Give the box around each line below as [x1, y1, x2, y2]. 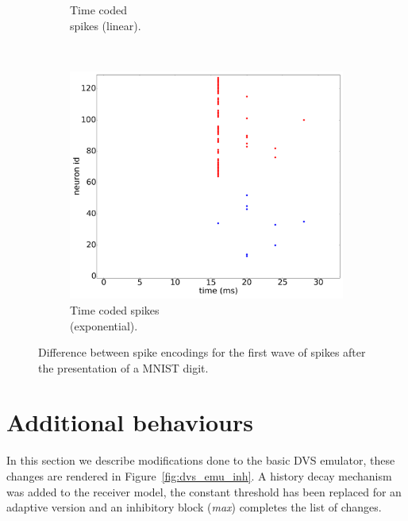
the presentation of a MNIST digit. [38, 359, 209, 376]
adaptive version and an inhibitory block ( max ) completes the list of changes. [6, 499, 382, 515]
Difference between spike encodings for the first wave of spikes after [38, 344, 366, 361]
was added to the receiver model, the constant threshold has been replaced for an [6, 483, 402, 500]
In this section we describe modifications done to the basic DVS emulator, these [6, 452, 395, 469]
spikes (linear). [70, 17, 141, 33]
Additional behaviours [6, 406, 253, 438]
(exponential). [70, 317, 138, 334]
